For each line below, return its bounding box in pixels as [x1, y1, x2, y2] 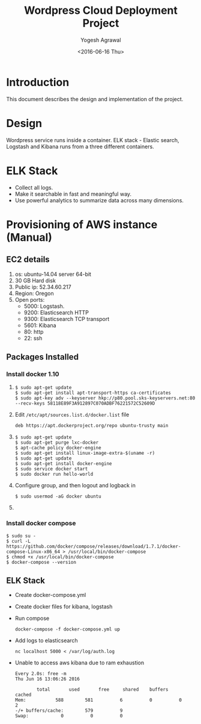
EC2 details [6, 254, 50, 265]
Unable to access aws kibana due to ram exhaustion [14, 659, 145, 666]
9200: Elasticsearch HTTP [23, 308, 89, 316]
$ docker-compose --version [6, 559, 77, 565]
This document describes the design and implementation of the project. [6, 95, 184, 102]
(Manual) [6, 230, 53, 244]
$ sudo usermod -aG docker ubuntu [14, 493, 101, 500]
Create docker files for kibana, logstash [14, 603, 113, 610]
